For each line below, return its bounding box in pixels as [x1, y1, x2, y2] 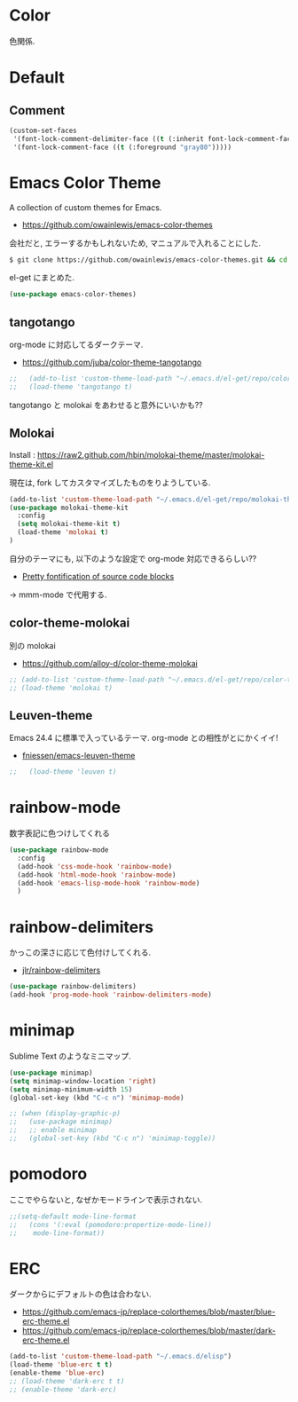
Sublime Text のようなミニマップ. [9, 1051, 131, 1061]
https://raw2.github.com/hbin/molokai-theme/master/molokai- [36, 449, 265, 460]
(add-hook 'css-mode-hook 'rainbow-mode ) [17, 862, 173, 870]
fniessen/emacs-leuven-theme [21, 751, 136, 761]
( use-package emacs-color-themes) [9, 290, 137, 299]
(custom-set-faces [9, 126, 77, 135]
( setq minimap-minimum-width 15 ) [9, 1084, 133, 1094]
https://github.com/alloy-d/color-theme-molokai [21, 658, 198, 668]
